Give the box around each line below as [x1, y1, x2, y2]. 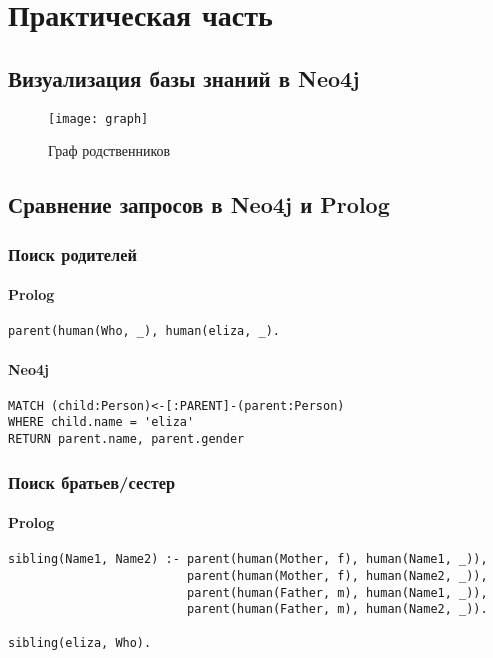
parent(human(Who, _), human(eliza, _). [8, 324, 281, 339]
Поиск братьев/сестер [8, 469, 176, 494]
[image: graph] [48, 111, 149, 126]
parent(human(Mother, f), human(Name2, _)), [186, 568, 488, 583]
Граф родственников [48, 140, 171, 161]
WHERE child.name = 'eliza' [8, 415, 195, 430]
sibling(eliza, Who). [8, 635, 152, 650]
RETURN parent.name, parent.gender [8, 432, 245, 447]
